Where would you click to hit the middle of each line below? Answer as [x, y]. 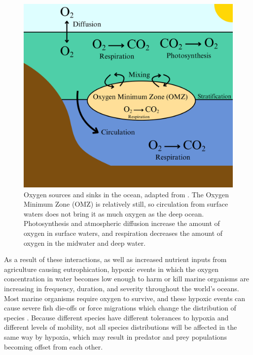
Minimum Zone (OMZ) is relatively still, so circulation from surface [126, 204]
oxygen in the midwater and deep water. [85, 243]
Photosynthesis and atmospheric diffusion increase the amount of [122, 223]
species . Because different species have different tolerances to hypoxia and [116, 317]
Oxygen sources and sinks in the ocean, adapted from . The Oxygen [126, 194]
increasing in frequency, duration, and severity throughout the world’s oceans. [122, 288]
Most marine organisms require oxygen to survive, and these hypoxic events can [125, 298]
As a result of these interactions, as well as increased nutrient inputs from [115, 259]
